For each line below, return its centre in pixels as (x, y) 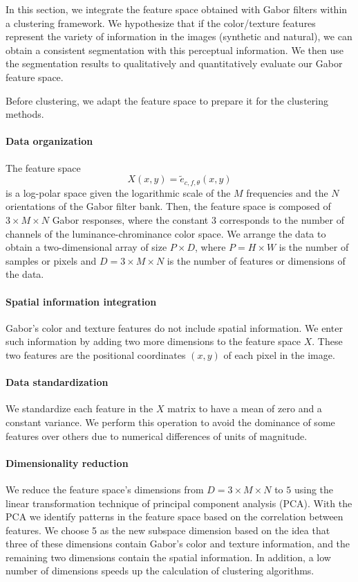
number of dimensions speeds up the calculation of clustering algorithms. (160, 571)
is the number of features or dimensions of (256, 260)
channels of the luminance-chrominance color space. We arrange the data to (166, 233)
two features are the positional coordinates (96, 354)
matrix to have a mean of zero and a (245, 408)
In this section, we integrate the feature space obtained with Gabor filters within (177, 9)
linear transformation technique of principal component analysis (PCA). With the (179, 503)
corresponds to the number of (282, 220)
